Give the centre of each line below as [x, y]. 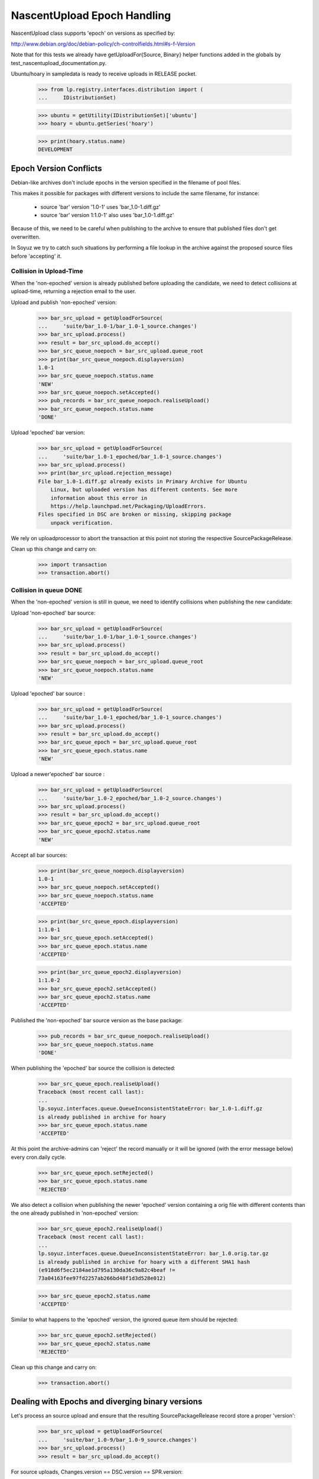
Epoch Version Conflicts [56, 168]
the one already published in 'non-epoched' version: [75, 1213]
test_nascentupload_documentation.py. [59, 63]
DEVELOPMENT [56, 150]
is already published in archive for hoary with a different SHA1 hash [144, 1262]
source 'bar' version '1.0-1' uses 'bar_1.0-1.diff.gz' [100, 206]
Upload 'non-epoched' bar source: [53, 613]
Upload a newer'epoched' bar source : [58, 774]
